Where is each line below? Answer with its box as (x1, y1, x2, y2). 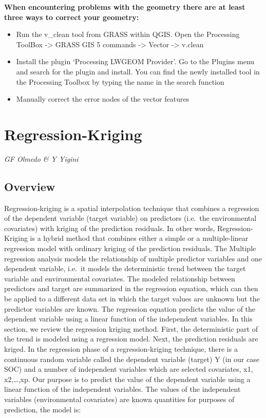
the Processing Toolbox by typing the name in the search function (16, 76, 224, 87)
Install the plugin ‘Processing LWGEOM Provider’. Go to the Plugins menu (16, 56, 255, 67)
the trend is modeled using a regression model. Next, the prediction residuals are (4, 333, 258, 344)
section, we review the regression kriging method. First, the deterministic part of (4, 323, 258, 334)
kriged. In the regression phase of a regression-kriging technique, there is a (4, 343, 238, 354)
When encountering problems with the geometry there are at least (4, 2, 245, 12)
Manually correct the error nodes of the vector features (16, 93, 189, 104)
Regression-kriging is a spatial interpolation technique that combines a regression (4, 202, 259, 213)
